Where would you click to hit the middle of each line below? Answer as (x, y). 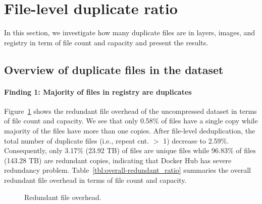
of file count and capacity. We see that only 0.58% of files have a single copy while (131, 121)
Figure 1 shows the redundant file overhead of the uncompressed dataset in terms (130, 111)
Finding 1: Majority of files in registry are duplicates (98, 91)
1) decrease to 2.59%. (196, 140)
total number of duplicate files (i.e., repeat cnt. (77, 140)
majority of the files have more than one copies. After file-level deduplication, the (130, 131)
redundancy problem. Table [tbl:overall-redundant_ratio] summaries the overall (127, 170)
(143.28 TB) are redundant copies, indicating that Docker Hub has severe (118, 160)
